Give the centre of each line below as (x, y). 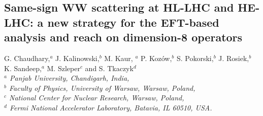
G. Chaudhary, (27, 58)
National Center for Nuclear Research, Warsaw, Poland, (97, 98)
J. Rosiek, (234, 58)
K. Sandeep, (23, 68)
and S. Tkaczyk (109, 68)
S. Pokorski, (195, 58)
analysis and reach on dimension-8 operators (123, 37)
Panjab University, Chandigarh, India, (69, 78)
